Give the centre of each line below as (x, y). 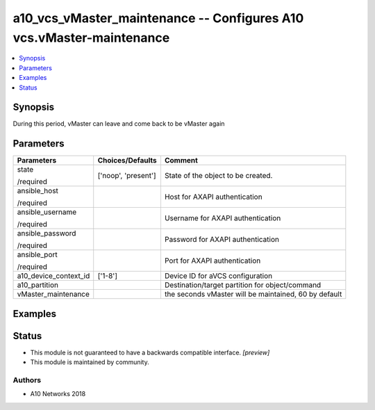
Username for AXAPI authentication (223, 218)
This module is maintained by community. (90, 362)
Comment (181, 161)
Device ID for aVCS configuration (218, 276)
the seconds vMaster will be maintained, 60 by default (253, 294)
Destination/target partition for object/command (243, 285)
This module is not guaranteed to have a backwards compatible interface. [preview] (150, 352)
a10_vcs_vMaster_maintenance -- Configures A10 (158, 18)
